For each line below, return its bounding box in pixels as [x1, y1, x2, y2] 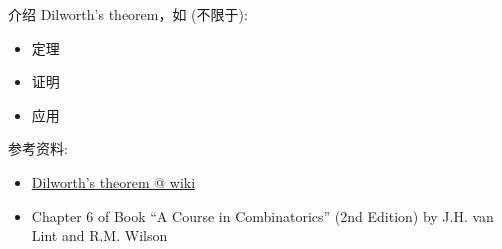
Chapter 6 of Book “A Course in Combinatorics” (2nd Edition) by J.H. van [31, 205, 494, 226]
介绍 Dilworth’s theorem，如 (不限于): [8, 4, 248, 24]
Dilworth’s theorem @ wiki [31, 171, 196, 192]
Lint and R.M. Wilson [31, 225, 168, 246]
